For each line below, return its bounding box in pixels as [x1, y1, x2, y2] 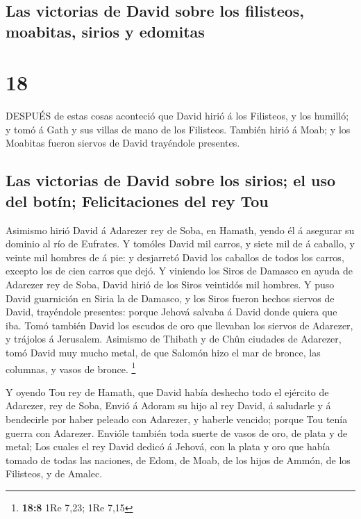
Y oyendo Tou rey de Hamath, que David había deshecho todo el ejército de [6, 384, 329, 399]
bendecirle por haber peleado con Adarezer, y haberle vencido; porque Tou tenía [6, 412, 348, 427]
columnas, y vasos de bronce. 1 [6, 359, 136, 376]
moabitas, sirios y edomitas [6, 20, 205, 42]
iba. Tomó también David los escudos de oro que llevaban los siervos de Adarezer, [6, 318, 353, 332]
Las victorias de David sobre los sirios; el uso [6, 170, 335, 191]
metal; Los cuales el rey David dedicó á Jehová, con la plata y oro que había [6, 439, 330, 454]
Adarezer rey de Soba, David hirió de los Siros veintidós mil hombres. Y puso [6, 277, 335, 292]
